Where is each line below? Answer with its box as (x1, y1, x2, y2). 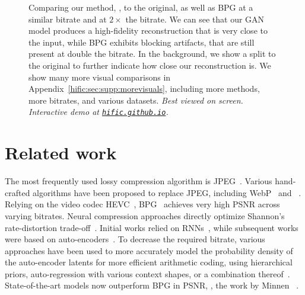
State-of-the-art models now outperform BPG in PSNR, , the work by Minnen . (5, 279, 299, 291)
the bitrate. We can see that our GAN (125, 12, 265, 25)
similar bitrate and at (28, 12, 107, 25)
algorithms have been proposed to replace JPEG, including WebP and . (33, 186, 301, 198)
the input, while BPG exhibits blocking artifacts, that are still (28, 36, 255, 48)
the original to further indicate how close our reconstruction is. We (28, 59, 271, 71)
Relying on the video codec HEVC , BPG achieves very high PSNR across (5, 198, 280, 210)
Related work (5, 140, 117, 165)
